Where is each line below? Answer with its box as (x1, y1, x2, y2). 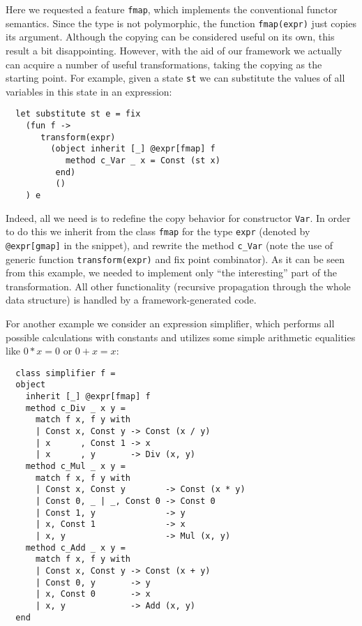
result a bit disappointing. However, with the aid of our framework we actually (6, 43, 342, 57)
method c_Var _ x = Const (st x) (65, 155, 220, 165)
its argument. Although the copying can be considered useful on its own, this (6, 29, 335, 44)
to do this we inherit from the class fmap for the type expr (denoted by (6, 224, 310, 239)
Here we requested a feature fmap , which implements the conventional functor (6, 2, 338, 16)
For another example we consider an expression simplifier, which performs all (6, 316, 335, 330)
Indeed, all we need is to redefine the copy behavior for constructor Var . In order (6, 210, 351, 225)
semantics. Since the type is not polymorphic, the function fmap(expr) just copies (6, 15, 356, 30)
